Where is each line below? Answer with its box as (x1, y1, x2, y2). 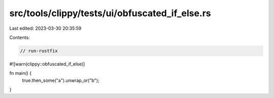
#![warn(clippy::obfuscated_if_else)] (9, 61, 85, 67)
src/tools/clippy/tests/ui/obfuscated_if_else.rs (9, 8, 212, 19)
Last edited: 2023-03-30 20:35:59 (9, 25, 82, 31)
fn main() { (9, 70, 32, 76)
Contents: (9, 34, 30, 40)
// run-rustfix (20, 48, 58, 54)
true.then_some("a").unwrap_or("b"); (22, 77, 99, 83)
